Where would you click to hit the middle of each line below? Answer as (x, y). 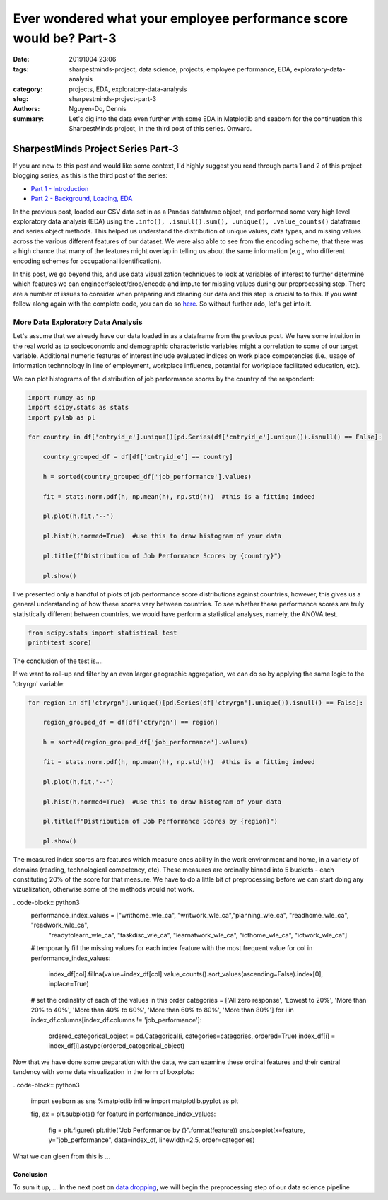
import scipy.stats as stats (78, 408)
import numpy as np (61, 397)
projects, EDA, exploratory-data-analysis (128, 89)
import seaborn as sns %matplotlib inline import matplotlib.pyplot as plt (135, 1101)
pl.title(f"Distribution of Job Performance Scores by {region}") (160, 821)
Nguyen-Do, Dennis (98, 109)
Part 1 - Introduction (60, 188)
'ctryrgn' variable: (39, 683)
